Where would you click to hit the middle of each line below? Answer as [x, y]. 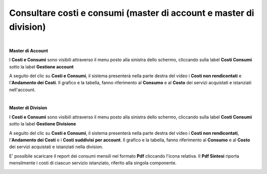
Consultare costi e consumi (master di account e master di [132, 13]
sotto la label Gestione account [41, 66]
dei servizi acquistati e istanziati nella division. [56, 147]
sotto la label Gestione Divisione [43, 124]
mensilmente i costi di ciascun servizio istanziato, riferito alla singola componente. [93, 163]
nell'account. [22, 90]
